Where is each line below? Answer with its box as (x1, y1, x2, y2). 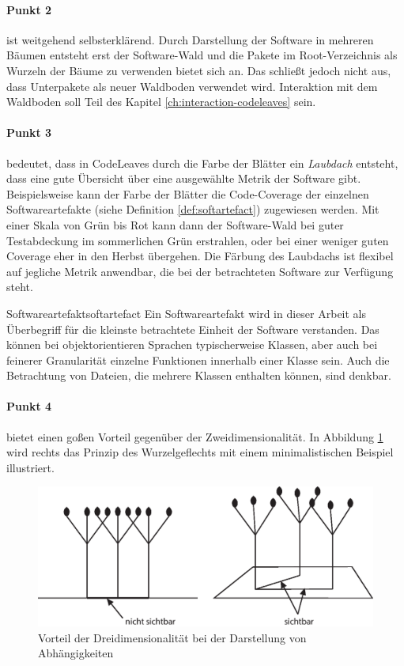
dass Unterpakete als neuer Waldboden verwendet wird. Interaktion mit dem (6, 78, 378, 94)
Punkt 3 (6, 124, 52, 141)
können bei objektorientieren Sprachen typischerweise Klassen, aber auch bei (6, 336, 378, 353)
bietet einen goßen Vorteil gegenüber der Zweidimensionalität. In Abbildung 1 (6, 428, 383, 445)
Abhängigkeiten (38, 645, 114, 661)
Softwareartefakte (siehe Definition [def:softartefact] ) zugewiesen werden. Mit (6, 201, 379, 218)
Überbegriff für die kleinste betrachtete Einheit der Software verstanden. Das (6, 320, 379, 337)
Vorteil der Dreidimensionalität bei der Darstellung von (38, 629, 307, 645)
